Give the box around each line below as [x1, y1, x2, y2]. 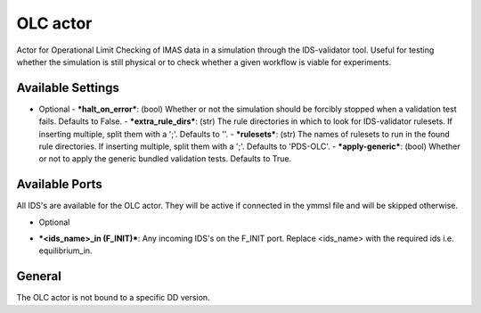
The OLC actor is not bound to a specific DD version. [16, 292, 210, 303]
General [16, 268, 62, 284]
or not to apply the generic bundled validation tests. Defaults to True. [38, 153, 292, 164]
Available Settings [16, 80, 120, 95]
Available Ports [16, 177, 102, 192]
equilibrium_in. [38, 245, 93, 256]
